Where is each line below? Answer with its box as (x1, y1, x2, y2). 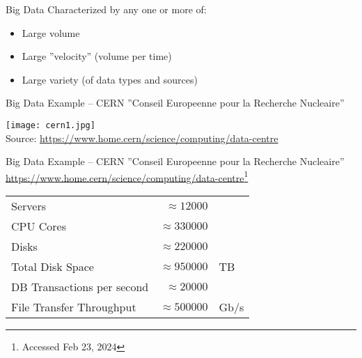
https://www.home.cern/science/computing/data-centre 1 (6, 168, 249, 185)
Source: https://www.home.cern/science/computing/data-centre (6, 130, 278, 145)
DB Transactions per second (11, 279, 149, 295)
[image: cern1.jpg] (6, 120, 95, 130)
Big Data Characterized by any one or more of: (6, 2, 207, 16)
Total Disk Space (11, 258, 94, 275)
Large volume (22, 25, 80, 40)
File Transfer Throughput (11, 299, 136, 316)
